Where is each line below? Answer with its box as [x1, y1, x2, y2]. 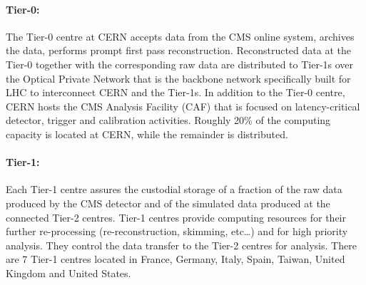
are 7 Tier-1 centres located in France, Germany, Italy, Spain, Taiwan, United [6, 252, 345, 266]
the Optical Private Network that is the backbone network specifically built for [6, 71, 351, 85]
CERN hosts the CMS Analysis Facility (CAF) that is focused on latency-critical [6, 98, 360, 113]
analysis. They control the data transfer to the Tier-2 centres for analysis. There [6, 237, 357, 252]
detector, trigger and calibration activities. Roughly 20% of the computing [6, 113, 331, 128]
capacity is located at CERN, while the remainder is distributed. [6, 126, 288, 141]
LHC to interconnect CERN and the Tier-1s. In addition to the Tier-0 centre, [6, 85, 345, 100]
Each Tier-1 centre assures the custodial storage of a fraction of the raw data [6, 182, 342, 197]
